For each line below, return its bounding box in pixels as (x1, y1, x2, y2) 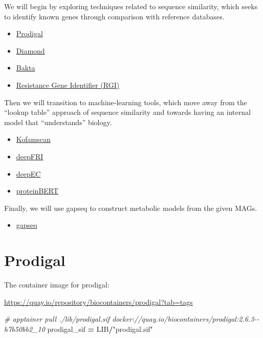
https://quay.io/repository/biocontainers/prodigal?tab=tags (4, 296, 193, 307)
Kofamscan (16, 134, 51, 144)
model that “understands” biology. (4, 116, 112, 127)
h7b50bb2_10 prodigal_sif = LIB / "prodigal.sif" (4, 323, 153, 334)
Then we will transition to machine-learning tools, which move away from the (4, 96, 247, 107)
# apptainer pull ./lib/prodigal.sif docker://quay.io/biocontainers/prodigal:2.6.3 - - (4, 313, 259, 324)
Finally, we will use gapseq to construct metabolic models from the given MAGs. (4, 202, 257, 213)
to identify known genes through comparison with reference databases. (4, 11, 225, 21)
